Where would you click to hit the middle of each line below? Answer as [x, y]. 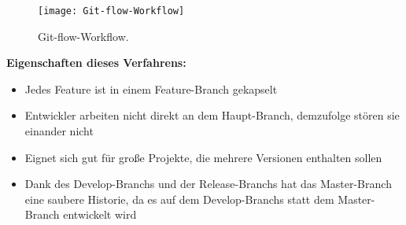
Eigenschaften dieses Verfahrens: [96, 63]
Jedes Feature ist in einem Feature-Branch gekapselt [151, 89]
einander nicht [59, 131]
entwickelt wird [100, 214]
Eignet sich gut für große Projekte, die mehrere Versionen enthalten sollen [203, 157]
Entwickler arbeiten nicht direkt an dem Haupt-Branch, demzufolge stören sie [212, 115]
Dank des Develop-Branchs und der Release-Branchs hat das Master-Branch [208, 184]
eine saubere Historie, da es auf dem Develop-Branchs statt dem [179, 199]
